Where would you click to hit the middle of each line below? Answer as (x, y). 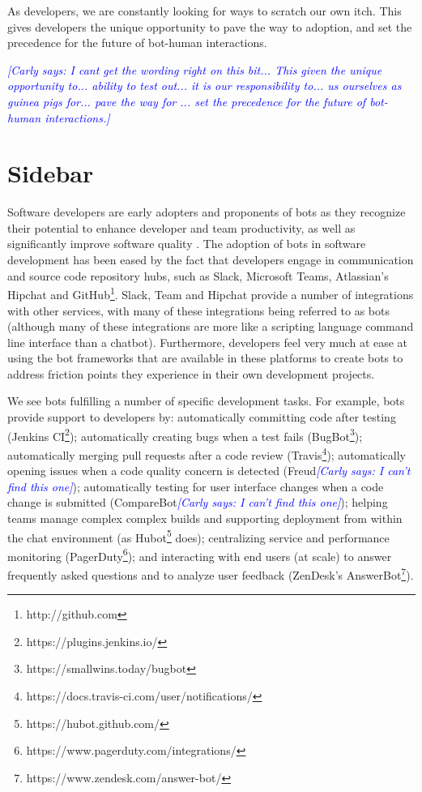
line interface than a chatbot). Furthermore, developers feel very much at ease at (208, 342)
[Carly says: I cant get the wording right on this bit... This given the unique (195, 69)
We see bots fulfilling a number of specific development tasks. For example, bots (206, 401)
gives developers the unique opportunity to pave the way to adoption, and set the (210, 26)
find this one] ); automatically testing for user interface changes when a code (196, 486)
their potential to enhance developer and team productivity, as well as (181, 227)
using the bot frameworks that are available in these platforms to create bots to (205, 358)
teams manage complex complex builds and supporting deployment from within (205, 518)
